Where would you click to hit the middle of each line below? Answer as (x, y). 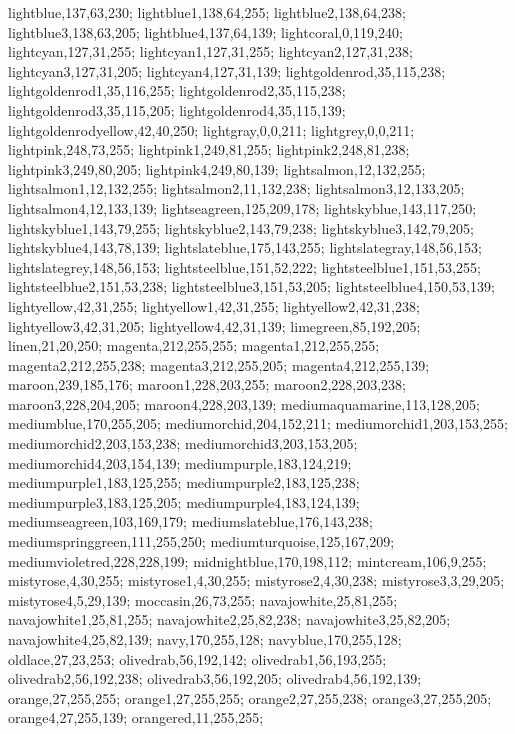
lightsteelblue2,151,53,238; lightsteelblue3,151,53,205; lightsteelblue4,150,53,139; (251, 286)
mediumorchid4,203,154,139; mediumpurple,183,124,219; (180, 462)
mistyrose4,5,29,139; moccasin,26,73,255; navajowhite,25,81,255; (203, 599)
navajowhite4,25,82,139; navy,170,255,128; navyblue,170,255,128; (205, 639)
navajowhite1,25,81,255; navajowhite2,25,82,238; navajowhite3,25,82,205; (229, 619)
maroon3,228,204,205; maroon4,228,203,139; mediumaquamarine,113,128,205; (244, 403)
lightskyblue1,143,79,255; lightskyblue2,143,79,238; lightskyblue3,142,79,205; (241, 227)
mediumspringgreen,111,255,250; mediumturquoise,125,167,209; (201, 541)
